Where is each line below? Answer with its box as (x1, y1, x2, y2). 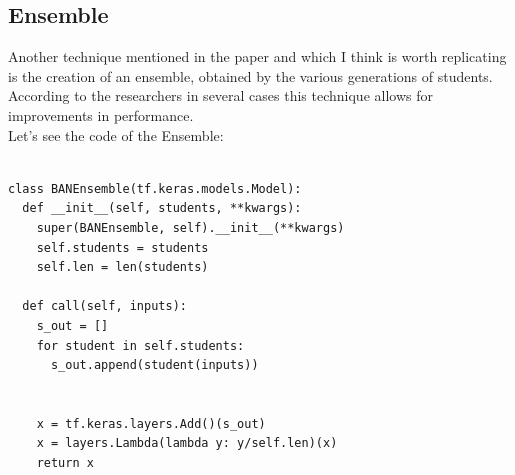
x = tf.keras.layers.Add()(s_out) (36, 416, 266, 431)
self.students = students (36, 240, 209, 255)
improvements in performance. (8, 104, 194, 125)
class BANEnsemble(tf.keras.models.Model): (8, 181, 302, 196)
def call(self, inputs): (22, 299, 187, 314)
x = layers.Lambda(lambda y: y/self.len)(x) (36, 436, 338, 451)
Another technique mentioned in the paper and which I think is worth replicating (8, 46, 507, 67)
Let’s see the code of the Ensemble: (8, 124, 224, 145)
